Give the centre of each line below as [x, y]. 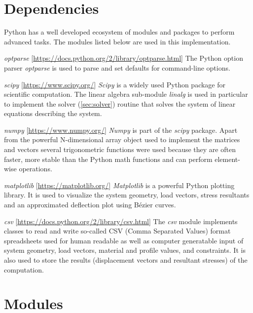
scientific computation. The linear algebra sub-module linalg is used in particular [126, 94]
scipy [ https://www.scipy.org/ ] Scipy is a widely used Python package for [115, 84]
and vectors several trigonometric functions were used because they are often [120, 149]
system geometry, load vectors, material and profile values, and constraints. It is [125, 250]
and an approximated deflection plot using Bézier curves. [90, 205]
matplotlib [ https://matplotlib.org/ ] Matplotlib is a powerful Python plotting [119, 185]
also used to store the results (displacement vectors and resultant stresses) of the [126, 260]
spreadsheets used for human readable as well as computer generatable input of [124, 240]
